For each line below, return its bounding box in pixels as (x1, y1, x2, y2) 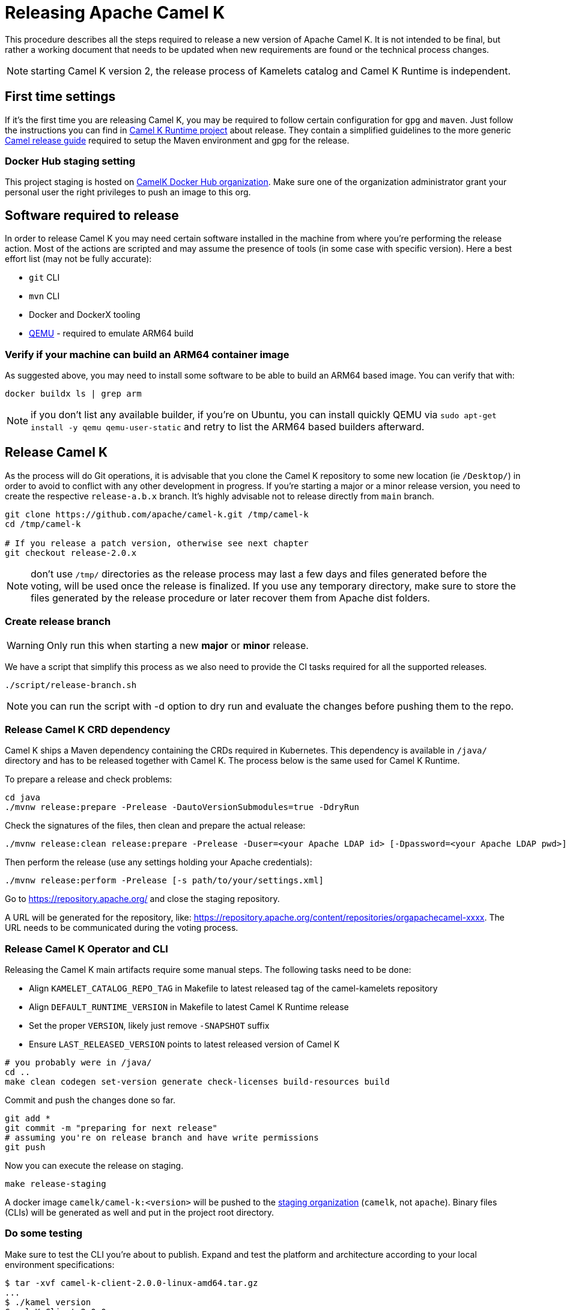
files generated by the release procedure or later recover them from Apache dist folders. (31, 591, 430, 604)
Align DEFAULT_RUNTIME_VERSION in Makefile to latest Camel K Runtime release (29, 1002, 349, 1013)
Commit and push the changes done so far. (5, 1095, 175, 1106)
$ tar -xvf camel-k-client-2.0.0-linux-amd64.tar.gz (5, 1278, 258, 1288)
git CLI (29, 272, 60, 283)
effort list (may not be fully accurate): (5, 254, 152, 264)
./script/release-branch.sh (5, 680, 137, 690)
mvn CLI (29, 291, 60, 302)
